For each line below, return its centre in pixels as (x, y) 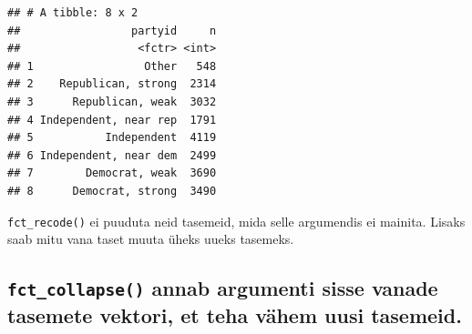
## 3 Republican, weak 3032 (112, 101)
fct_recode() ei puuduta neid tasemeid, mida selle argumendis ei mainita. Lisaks (236, 221)
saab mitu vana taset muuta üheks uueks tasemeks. (151, 239)
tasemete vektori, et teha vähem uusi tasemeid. (235, 315)
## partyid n (112, 30)
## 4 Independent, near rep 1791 (112, 120)
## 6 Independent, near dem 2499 (112, 155)
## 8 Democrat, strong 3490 (112, 191)
